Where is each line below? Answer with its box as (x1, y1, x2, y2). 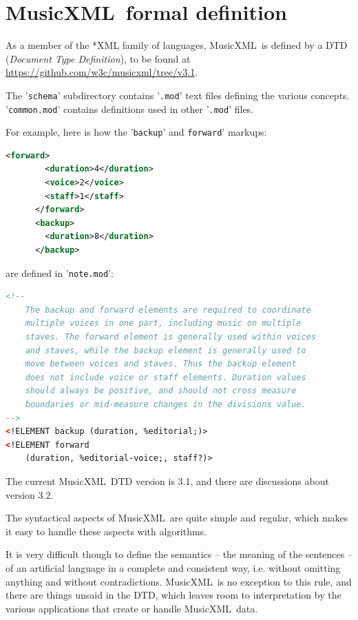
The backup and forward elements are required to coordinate (25, 304, 311, 315)
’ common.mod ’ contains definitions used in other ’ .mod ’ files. (6, 101, 254, 116)
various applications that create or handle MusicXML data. (6, 601, 258, 615)
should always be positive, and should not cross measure (25, 386, 297, 396)
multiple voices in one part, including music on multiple (25, 318, 302, 329)
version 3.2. (6, 487, 54, 502)
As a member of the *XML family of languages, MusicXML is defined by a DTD (6, 38, 348, 52)
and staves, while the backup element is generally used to (25, 345, 306, 355)
